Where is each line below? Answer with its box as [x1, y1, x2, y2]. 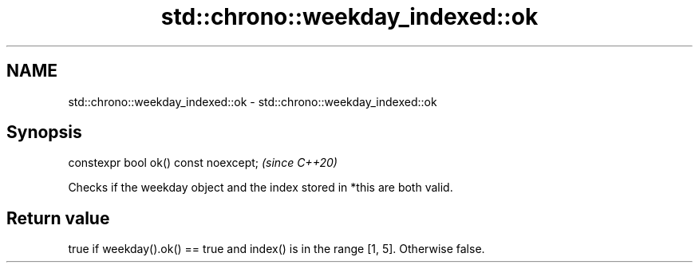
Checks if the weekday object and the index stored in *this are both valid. [68, 180, 453, 195]
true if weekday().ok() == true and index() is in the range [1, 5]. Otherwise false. [68, 242, 485, 256]
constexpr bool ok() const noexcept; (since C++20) [68, 156, 338, 170]
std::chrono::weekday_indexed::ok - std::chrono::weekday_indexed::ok [68, 94, 437, 109]
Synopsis [6, 122, 82, 143]
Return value [6, 208, 110, 228]
